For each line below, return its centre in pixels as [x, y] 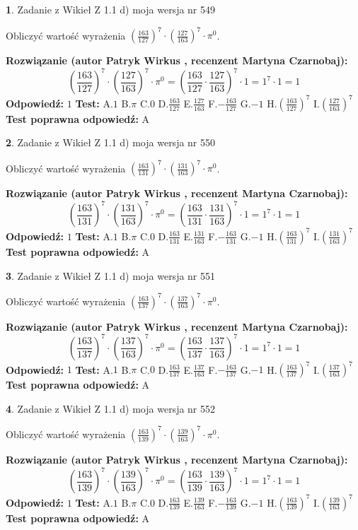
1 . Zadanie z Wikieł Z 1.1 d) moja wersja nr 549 [111, 9]
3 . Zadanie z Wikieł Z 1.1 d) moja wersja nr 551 [111, 275]
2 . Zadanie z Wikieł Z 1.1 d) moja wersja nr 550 [111, 142]
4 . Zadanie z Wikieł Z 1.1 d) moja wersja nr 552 [111, 408]
